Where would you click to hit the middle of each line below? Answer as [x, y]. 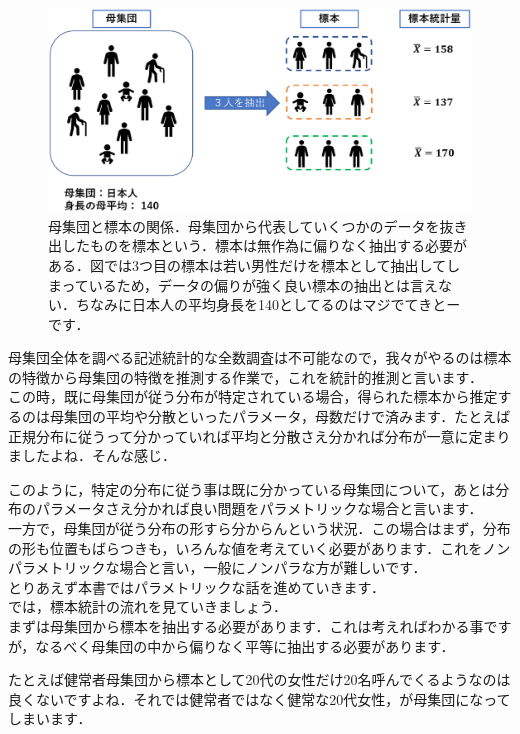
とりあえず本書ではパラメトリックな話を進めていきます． [197, 586]
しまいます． [50, 718]
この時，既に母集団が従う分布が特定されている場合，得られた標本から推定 [253, 396]
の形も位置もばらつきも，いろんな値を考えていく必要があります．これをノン [259, 547]
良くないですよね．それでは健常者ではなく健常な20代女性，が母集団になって [259, 698]
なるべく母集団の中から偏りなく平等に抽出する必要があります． [245, 645]
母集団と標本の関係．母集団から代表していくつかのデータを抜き [258, 225]
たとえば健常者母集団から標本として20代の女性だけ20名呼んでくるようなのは [259, 679]
